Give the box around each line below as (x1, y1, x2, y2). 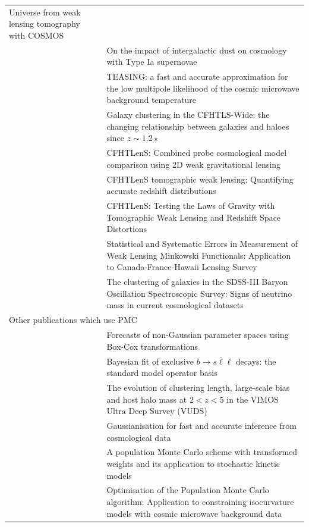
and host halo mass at (106, 393, 187, 405)
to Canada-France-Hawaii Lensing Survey (106, 261, 257, 273)
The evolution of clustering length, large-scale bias (106, 381, 290, 393)
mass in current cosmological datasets (106, 299, 244, 311)
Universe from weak (9, 5, 81, 18)
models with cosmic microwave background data (106, 507, 282, 519)
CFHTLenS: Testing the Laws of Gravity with (106, 199, 275, 212)
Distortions (106, 222, 147, 235)
